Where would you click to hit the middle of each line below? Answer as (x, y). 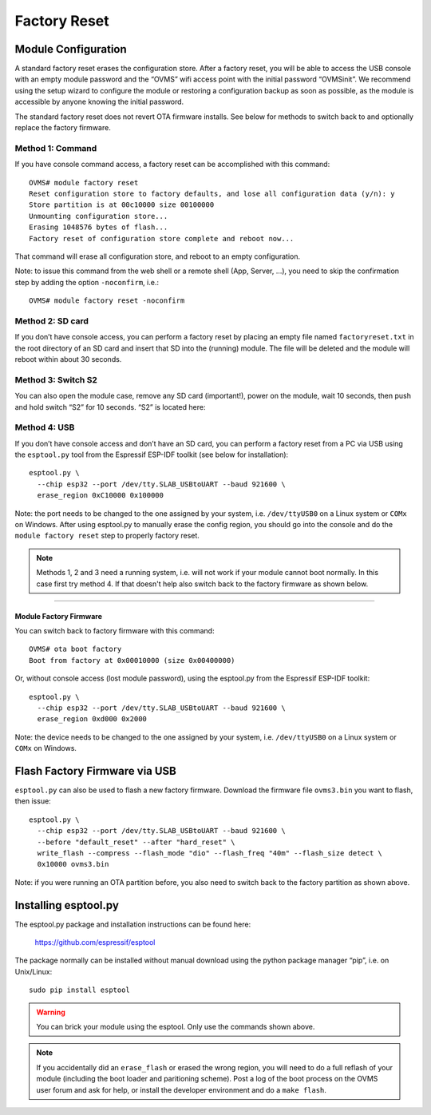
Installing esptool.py (67, 905)
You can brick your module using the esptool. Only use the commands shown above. (176, 1026)
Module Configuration (71, 49)
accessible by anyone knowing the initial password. (99, 102)
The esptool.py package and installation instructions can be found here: (133, 924)
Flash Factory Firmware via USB (96, 771)
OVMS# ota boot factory (75, 649)
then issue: (33, 801)
